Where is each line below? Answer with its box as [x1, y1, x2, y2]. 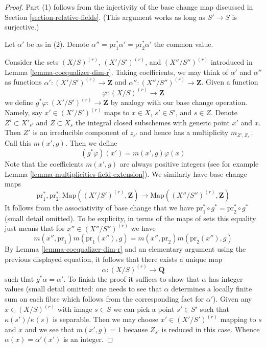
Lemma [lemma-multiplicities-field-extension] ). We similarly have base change [5, 168, 247, 179]
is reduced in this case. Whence [161, 324, 260, 334]
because [124, 324, 148, 334]
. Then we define [65, 138, 117, 148]
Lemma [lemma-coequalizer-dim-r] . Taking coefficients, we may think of [5, 66, 228, 77]
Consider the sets [5, 57, 59, 67]
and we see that [25, 324, 75, 334]
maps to [104, 107, 130, 118]
